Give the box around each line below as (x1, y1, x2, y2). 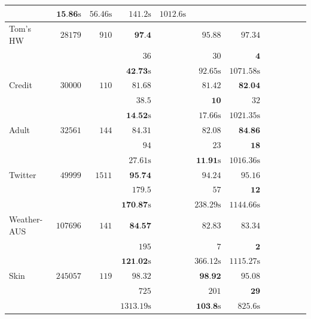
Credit (9, 79, 32, 91)
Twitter (9, 168, 36, 180)
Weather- (9, 213, 43, 225)
